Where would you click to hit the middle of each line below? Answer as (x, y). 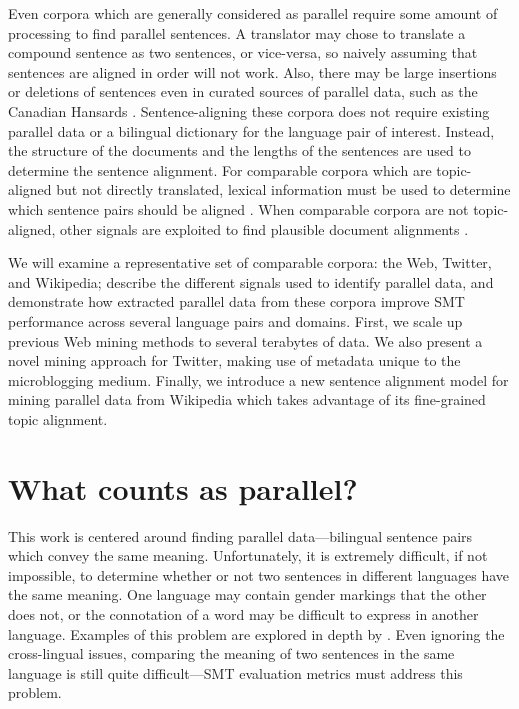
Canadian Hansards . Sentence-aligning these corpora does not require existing (249, 110)
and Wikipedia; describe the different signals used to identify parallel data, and (251, 281)
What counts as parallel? (183, 487)
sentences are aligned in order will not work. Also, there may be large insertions (252, 71)
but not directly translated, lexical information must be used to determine (283, 189)
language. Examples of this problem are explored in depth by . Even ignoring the (256, 633)
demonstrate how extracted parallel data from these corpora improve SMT (236, 301)
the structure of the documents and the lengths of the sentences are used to (239, 150)
